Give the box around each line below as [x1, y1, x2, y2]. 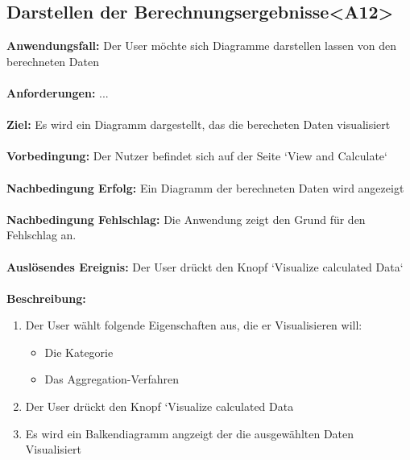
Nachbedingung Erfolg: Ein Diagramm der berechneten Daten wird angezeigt [6, 179, 404, 196]
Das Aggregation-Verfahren [44, 371, 180, 387]
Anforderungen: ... [6, 84, 109, 101]
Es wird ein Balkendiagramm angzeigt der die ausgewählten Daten [25, 425, 354, 441]
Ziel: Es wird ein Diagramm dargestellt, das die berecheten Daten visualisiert [6, 116, 391, 133]
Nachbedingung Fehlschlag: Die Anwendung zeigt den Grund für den [6, 210, 366, 227]
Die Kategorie [44, 343, 114, 360]
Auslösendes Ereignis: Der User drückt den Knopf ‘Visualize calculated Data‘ [6, 258, 404, 275]
